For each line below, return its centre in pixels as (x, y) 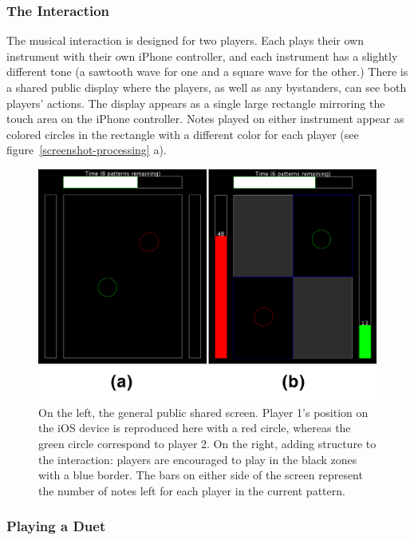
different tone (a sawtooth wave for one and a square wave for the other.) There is (207, 71)
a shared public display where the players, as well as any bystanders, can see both (207, 87)
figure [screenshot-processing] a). (87, 150)
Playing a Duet (56, 526)
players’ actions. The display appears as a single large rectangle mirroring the (196, 103)
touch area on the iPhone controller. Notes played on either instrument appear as (205, 119)
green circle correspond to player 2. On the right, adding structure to (207, 443)
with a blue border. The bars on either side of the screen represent (201, 475)
